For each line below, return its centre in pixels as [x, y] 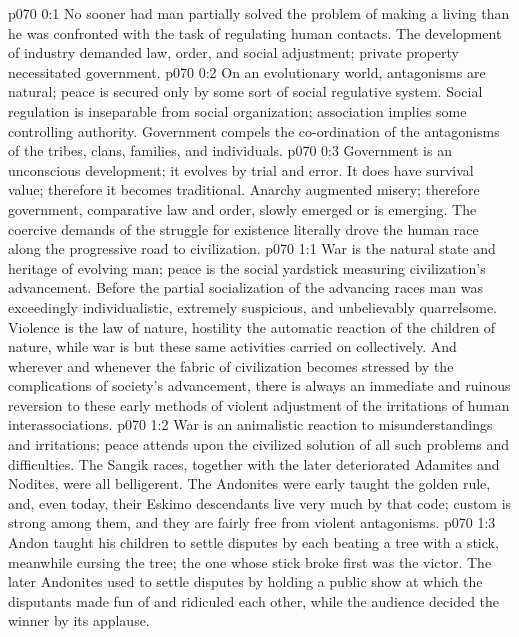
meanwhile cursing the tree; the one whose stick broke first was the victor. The [250, 561]
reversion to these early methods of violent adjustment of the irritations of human [259, 404]
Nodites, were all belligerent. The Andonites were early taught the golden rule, [249, 483]
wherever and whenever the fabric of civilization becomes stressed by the [231, 365]
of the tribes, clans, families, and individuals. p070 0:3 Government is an [230, 150]
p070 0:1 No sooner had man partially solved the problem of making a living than [259, 13]
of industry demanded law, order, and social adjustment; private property [233, 52]
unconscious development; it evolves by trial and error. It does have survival [241, 169]
